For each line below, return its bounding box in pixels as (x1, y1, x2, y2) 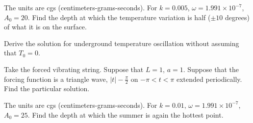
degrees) (225, 12, 250, 22)
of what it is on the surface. (4, 22, 87, 32)
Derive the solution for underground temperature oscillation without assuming (4, 38, 239, 48)
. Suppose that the (183, 64, 239, 74)
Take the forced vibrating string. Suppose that (4, 64, 144, 74)
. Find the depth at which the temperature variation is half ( (27, 12, 211, 22)
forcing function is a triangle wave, (4, 74, 108, 84)
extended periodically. (177, 74, 242, 84)
